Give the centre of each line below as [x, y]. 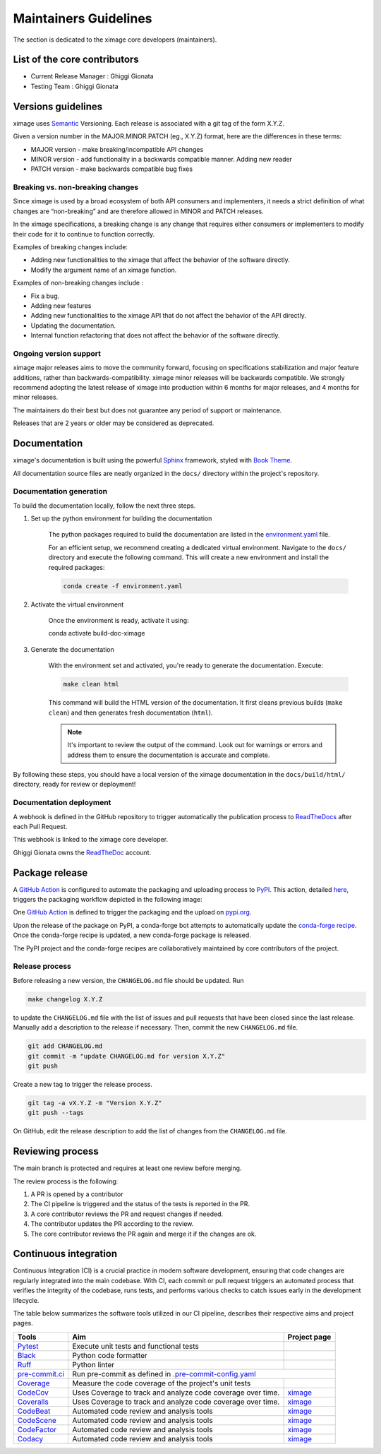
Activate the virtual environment [77, 604]
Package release [50, 872]
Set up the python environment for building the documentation [121, 518]
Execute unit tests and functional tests [135, 1346]
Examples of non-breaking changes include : [78, 283]
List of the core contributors [76, 60]
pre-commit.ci [41, 1373]
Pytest [28, 1346]
